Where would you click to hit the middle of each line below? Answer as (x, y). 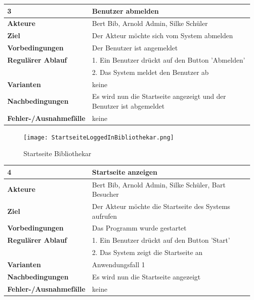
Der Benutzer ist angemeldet (135, 48)
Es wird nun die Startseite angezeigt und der (159, 96)
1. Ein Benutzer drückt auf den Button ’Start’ (161, 240)
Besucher (106, 194)
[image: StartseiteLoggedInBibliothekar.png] (99, 137)
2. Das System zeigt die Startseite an (147, 252)
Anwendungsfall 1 (118, 264)
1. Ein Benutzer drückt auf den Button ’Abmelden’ (169, 59)
